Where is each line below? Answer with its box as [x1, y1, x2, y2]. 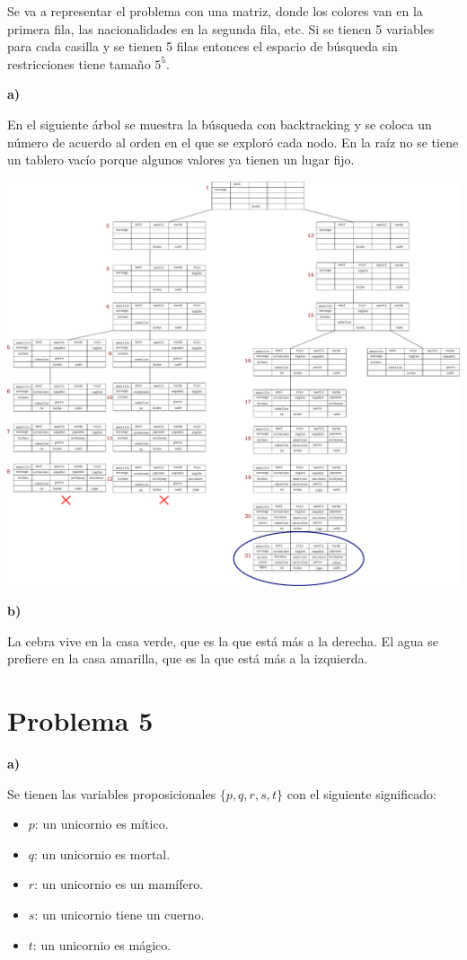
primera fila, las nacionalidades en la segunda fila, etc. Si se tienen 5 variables [7, 19, 435, 38]
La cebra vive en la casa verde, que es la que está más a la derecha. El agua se [7, 631, 438, 650]
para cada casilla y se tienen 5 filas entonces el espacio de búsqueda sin [7, 37, 398, 56]
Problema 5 [7, 702, 154, 739]
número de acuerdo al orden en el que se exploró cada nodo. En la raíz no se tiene [7, 132, 459, 151]
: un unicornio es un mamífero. [34, 875, 204, 893]
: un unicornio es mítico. [34, 814, 169, 833]
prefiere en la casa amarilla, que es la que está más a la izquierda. [7, 649, 368, 668]
